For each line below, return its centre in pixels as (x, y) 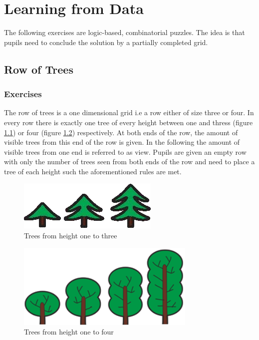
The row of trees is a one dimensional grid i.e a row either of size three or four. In (129, 112)
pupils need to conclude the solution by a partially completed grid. (106, 42)
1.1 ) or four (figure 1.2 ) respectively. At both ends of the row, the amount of (121, 132)
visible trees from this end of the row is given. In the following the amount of (122, 142)
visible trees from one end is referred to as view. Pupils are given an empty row (125, 151)
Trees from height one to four (69, 332)
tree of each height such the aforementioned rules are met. (93, 171)
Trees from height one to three (71, 236)
